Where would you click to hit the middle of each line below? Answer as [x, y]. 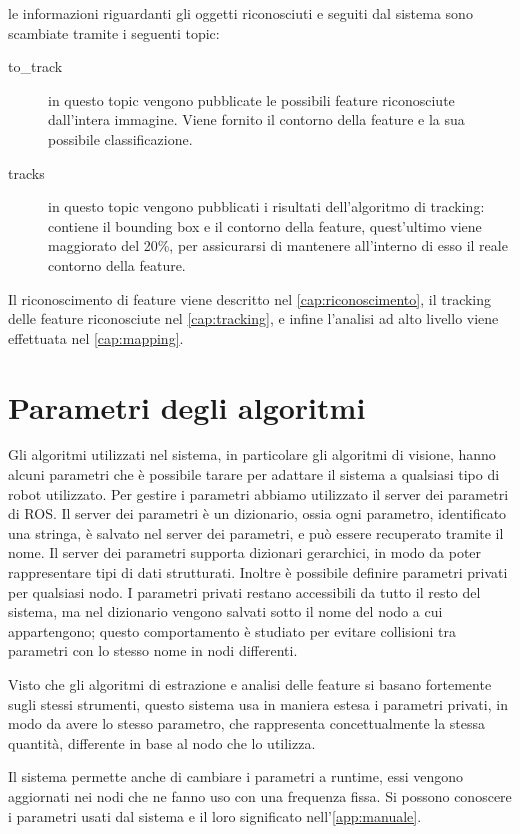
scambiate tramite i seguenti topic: [114, 32]
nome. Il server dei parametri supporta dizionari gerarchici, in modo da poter [245, 552]
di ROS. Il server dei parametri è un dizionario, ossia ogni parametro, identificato [257, 513]
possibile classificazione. [120, 138]
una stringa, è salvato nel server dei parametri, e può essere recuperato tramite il [256, 532]
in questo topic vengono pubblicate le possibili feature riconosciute [251, 99]
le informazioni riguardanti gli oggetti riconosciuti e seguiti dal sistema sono [240, 13]
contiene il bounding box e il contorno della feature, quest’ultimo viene [265, 225]
